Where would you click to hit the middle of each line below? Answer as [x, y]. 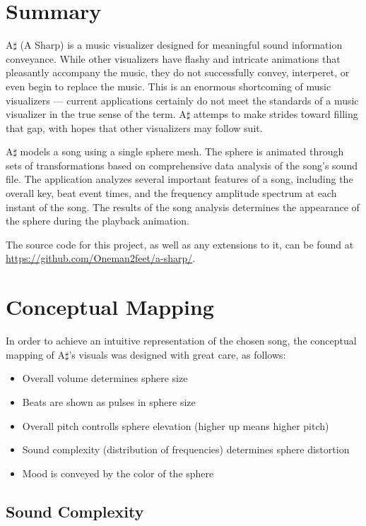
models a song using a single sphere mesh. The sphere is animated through [182, 151]
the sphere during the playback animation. [98, 221]
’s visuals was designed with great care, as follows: [177, 354]
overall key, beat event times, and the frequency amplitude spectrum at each [171, 193]
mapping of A [36, 354]
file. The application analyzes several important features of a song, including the [179, 179]
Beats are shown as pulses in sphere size [109, 401]
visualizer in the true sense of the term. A [96, 114]
